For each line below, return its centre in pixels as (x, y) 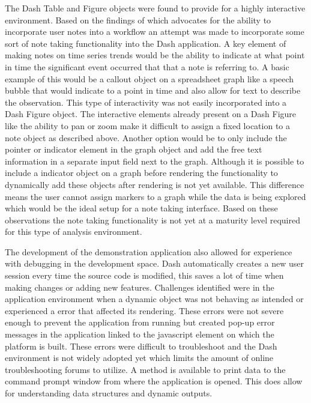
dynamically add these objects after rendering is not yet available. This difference (155, 184)
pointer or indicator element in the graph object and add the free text (134, 149)
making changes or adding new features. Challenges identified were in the (140, 287)
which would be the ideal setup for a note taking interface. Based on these (141, 208)
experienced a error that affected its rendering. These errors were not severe (144, 310)
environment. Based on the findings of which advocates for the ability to (138, 20)
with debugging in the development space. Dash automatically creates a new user (154, 263)
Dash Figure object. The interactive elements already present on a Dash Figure (151, 114)
